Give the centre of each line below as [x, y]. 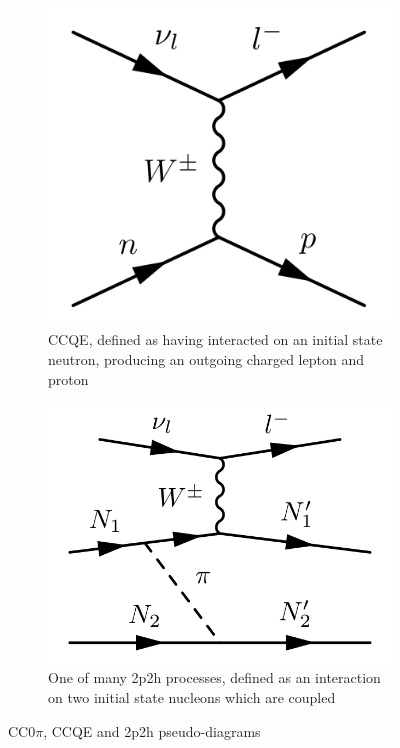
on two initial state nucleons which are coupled [192, 696]
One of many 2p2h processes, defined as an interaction [214, 677]
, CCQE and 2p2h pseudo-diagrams [152, 730]
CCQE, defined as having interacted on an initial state [215, 339]
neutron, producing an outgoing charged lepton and [206, 359]
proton [68, 378]
